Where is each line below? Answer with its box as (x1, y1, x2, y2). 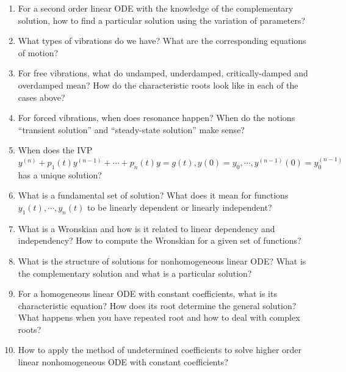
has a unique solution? (18, 168, 102, 181)
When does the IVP (18, 144, 93, 156)
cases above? (18, 90, 65, 103)
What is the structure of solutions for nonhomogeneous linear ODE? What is (18, 254, 306, 267)
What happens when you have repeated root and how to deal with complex (18, 311, 300, 324)
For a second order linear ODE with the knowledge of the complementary (18, 2, 294, 14)
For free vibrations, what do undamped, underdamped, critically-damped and (18, 67, 308, 79)
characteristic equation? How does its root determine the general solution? (18, 299, 297, 312)
